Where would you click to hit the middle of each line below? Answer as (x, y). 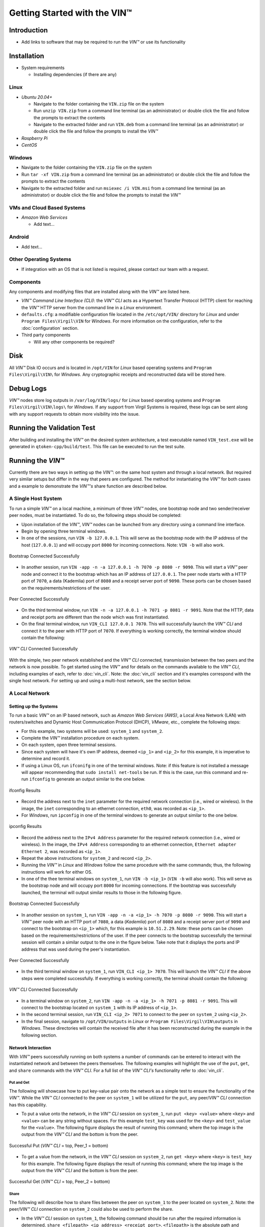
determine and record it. (46, 759)
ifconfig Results (25, 790)
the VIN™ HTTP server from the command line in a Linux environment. (92, 307)
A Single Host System (36, 499)
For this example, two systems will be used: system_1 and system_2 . (92, 731)
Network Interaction (30, 1047)
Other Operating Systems (40, 259)
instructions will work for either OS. (57, 872)
